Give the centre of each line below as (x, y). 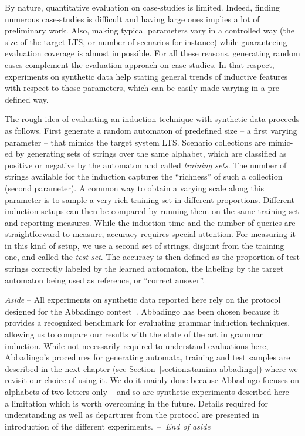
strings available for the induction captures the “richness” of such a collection (144, 176)
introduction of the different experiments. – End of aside (108, 426)
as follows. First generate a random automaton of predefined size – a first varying (151, 130)
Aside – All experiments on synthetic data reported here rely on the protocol (143, 300)
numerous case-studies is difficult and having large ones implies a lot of (132, 18)
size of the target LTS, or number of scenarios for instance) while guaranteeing (146, 41)
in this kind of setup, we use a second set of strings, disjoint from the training (145, 245)
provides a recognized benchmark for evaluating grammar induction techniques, (148, 322)
